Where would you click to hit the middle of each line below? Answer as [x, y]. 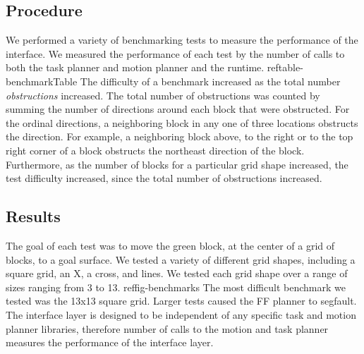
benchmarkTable [42, 81]
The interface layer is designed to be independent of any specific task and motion [181, 314]
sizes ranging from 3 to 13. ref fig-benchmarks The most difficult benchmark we [176, 287]
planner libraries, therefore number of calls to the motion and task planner [167, 328]
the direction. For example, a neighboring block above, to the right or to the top [180, 136]
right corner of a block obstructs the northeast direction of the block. [155, 150]
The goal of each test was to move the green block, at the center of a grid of [170, 245]
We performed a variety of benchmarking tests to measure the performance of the [182, 40]
